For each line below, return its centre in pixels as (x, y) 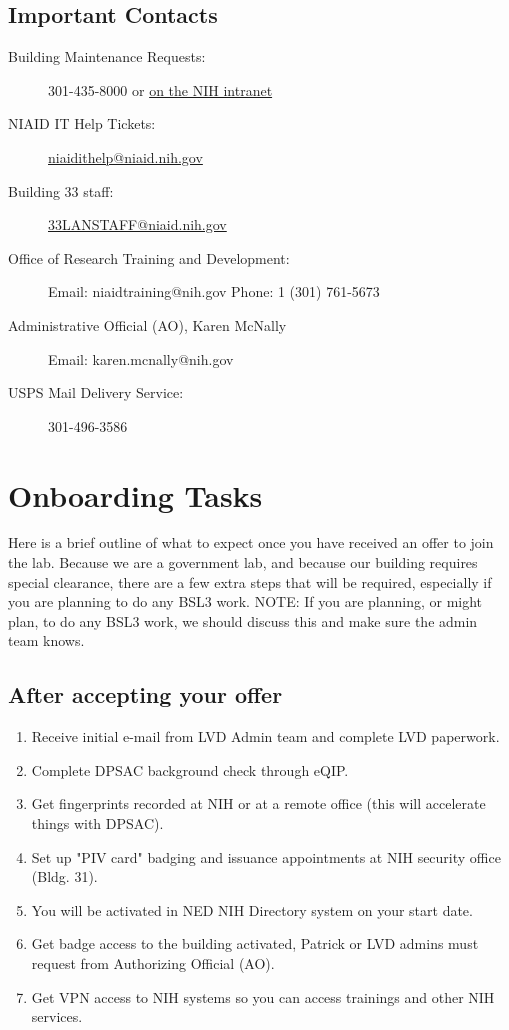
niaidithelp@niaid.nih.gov (125, 156)
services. (57, 1016)
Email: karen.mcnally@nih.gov (141, 358)
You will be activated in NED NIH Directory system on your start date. (252, 909)
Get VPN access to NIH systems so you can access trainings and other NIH (263, 996)
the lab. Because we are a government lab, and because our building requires (243, 562)
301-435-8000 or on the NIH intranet (160, 89)
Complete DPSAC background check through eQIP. (190, 769)
